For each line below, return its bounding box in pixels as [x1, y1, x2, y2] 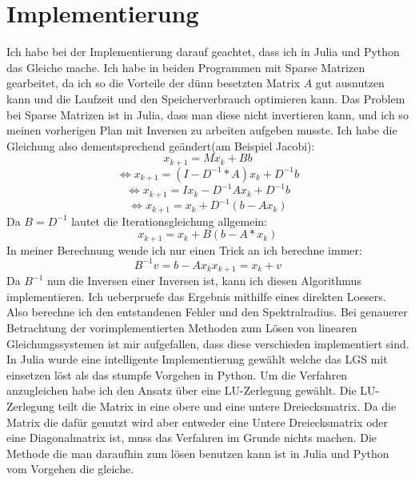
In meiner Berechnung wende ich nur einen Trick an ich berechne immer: [6, 241, 362, 258]
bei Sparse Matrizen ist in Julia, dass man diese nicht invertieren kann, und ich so [6, 106, 409, 123]
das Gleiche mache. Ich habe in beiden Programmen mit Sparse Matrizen [6, 58, 365, 75]
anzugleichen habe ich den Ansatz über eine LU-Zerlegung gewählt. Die [6, 382, 357, 399]
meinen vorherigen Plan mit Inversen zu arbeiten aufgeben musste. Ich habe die [6, 122, 397, 139]
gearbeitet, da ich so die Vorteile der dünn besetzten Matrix [6, 74, 301, 91]
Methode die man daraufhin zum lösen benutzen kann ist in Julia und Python [6, 444, 389, 461]
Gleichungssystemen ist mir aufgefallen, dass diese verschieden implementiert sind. [6, 335, 409, 351]
